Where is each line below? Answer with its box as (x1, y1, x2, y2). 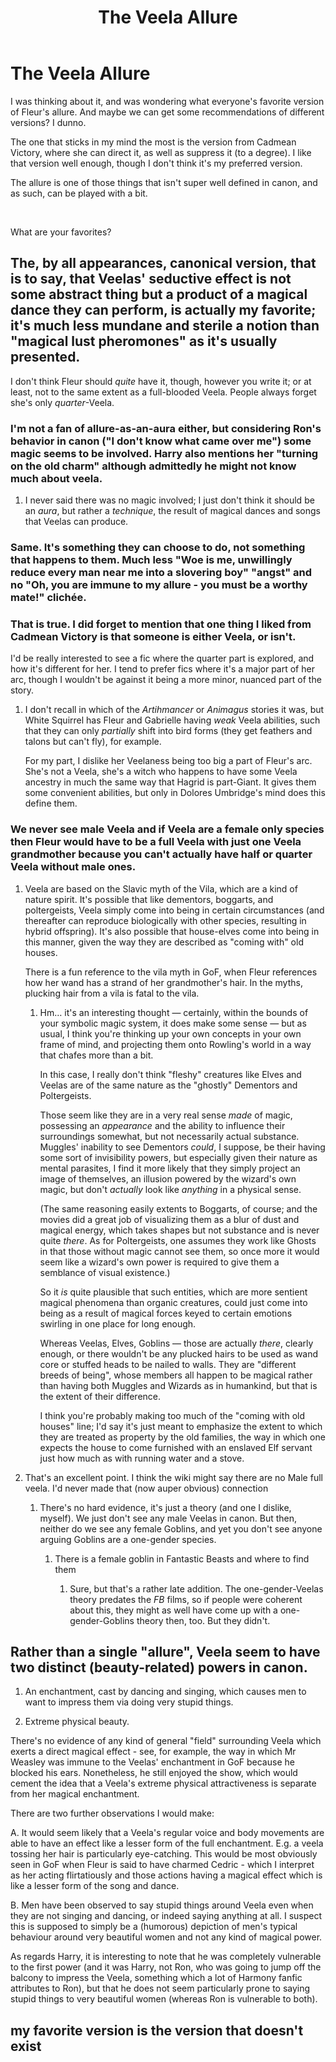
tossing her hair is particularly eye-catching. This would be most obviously (10, 1848, 318, 1860)
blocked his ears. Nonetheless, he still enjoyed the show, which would (10, 1767, 298, 1779)
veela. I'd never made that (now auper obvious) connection (24, 1482, 269, 1494)
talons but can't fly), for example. (24, 736, 162, 748)
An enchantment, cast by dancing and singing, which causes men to (24, 1686, 307, 1698)
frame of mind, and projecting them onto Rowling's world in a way (39, 1038, 312, 1050)
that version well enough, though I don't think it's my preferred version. (10, 157, 303, 169)
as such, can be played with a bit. (10, 187, 148, 199)
